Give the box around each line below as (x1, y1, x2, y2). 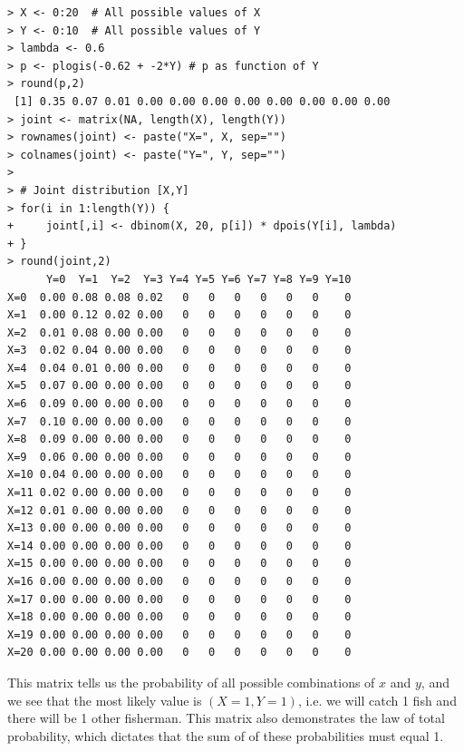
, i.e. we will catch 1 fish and (297, 690, 457, 709)
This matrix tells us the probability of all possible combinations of (7, 672, 375, 691)
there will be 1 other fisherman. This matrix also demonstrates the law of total (7, 708, 445, 727)
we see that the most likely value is (7, 690, 202, 709)
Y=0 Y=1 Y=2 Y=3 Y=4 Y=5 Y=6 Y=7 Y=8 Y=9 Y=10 (45, 272, 352, 286)
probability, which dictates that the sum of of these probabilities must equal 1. (7, 726, 444, 745)
